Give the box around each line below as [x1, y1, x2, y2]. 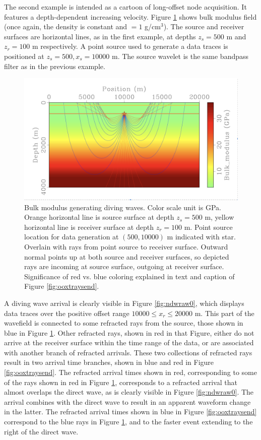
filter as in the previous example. [4, 60, 105, 71]
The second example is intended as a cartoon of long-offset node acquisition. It [4, 2, 247, 12]
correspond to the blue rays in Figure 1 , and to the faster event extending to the [4, 416, 253, 427]
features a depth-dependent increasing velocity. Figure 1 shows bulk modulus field [4, 11, 257, 22]
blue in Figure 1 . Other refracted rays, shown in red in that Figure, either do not [4, 327, 254, 338]
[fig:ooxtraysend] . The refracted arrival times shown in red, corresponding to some [4, 367, 257, 378]
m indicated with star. [167, 231, 236, 242]
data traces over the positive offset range [4, 307, 129, 318]
